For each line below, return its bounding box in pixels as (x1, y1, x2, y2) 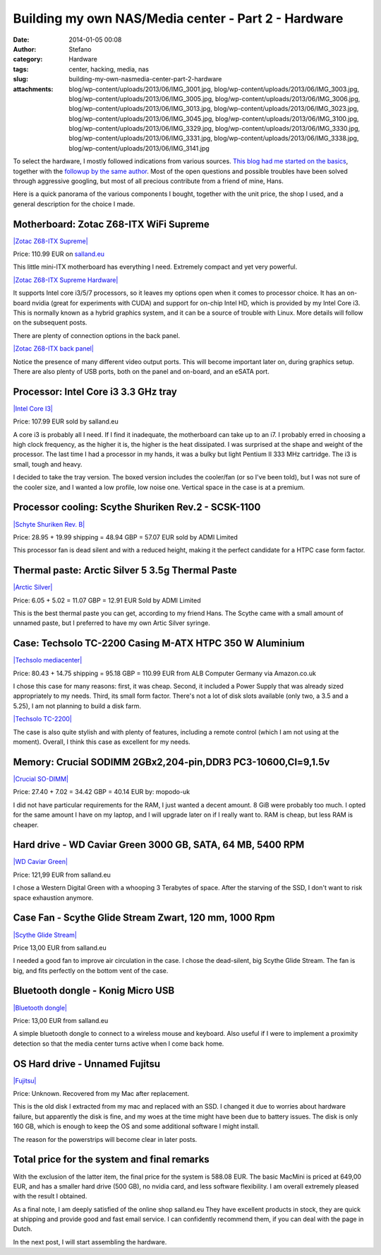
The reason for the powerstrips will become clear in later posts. (13, 1135, 198, 1143)
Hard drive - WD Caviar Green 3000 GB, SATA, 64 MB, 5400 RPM (13, 839, 305, 851)
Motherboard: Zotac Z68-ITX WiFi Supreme (13, 218, 210, 230)
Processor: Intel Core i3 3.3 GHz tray (13, 385, 178, 397)
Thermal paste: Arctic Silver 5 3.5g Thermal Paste (13, 564, 238, 576)
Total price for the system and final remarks (13, 1153, 210, 1166)
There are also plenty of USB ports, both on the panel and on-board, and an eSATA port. (13, 368, 270, 375)
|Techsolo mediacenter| (13, 656, 83, 665)
